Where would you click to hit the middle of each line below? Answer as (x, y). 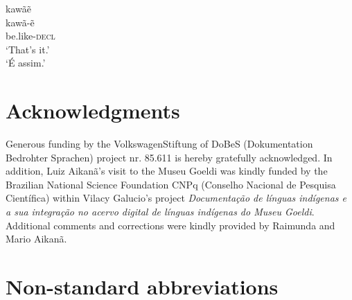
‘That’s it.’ (28, 49)
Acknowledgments (93, 111)
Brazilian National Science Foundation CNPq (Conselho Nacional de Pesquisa (171, 184)
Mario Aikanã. (36, 239)
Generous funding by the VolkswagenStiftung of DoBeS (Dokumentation (159, 144)
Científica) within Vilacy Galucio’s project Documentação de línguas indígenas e (176, 198)
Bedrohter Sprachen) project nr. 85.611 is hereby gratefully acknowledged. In (169, 157)
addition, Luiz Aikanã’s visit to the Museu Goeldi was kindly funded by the (167, 171)
